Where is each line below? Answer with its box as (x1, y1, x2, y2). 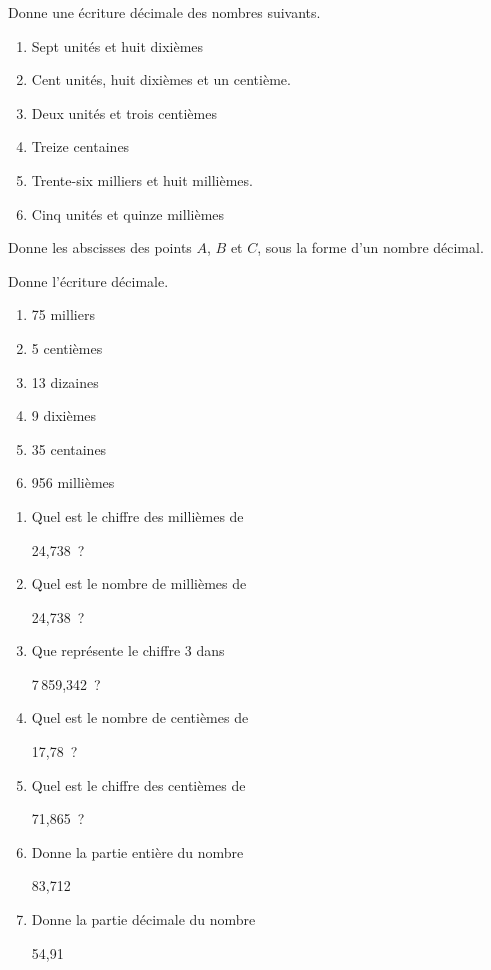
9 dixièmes (31, 405, 97, 426)
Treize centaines (31, 136, 130, 157)
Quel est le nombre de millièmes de (31, 573, 247, 594)
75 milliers (31, 304, 95, 325)
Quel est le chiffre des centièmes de (31, 774, 246, 795)
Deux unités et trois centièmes (31, 102, 217, 123)
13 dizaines (31, 371, 99, 392)
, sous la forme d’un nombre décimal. (257, 237, 484, 258)
